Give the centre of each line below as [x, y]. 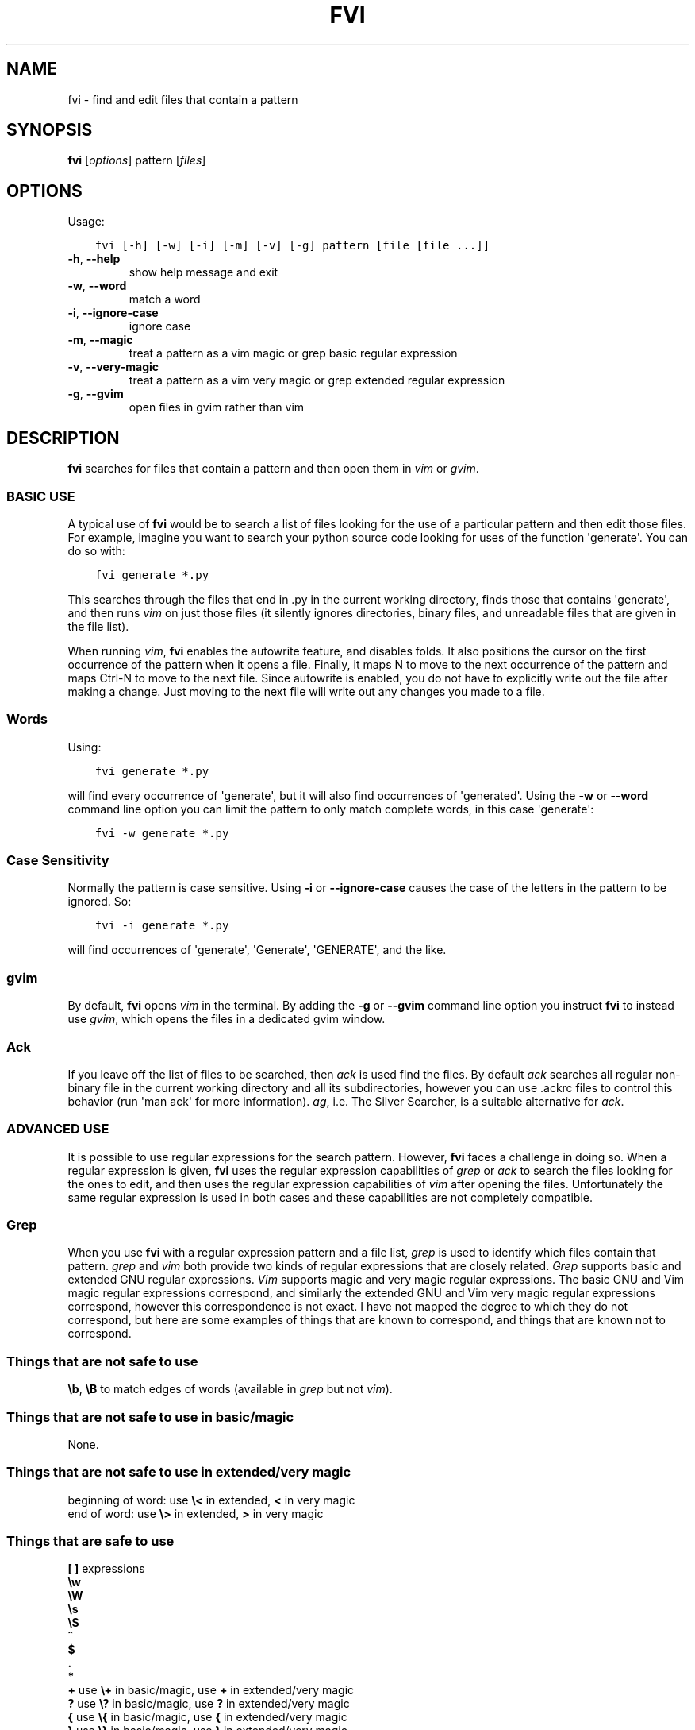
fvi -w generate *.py [162, 833]
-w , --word [97, 286]
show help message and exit [204, 272]
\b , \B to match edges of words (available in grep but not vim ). [230, 1389]
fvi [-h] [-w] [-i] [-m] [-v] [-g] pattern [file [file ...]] [292, 246]
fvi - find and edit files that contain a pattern [183, 99]
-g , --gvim [96, 394]
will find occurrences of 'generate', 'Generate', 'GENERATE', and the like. [257, 950]
